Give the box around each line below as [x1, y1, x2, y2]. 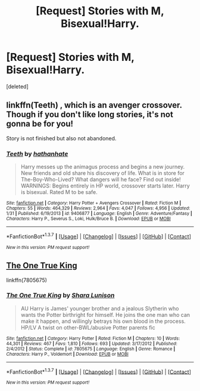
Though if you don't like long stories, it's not [6, 109, 174, 120]
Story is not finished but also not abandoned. [6, 134, 117, 141]
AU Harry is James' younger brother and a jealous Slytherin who [20, 304, 179, 312]
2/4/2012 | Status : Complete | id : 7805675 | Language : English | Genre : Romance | [6, 346, 176, 352]
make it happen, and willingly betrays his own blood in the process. [20, 318, 186, 325]
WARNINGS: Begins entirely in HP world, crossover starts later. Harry [20, 182, 190, 189]
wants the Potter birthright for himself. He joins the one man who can [20, 311, 190, 318]
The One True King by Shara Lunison [6, 291, 115, 300]
